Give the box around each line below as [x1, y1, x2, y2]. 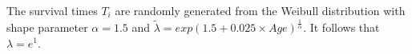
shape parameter [6, 18, 88, 35]
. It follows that [303, 18, 380, 35]
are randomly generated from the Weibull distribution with [115, 2, 406, 18]
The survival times [6, 2, 98, 18]
